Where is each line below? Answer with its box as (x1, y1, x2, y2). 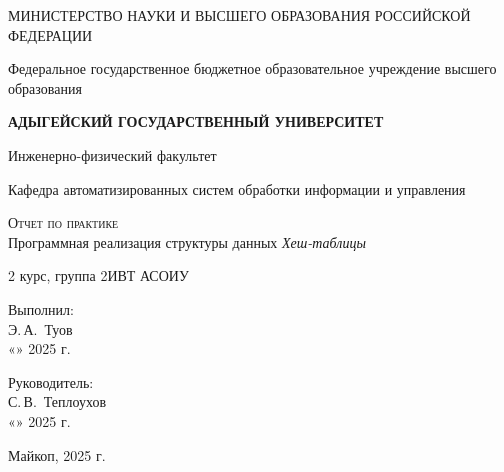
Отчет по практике (8, 212, 119, 233)
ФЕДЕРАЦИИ (8, 24, 93, 45)
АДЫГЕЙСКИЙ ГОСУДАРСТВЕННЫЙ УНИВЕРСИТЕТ (8, 111, 384, 132)
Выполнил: (8, 298, 74, 319)
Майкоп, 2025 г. (8, 444, 106, 465)
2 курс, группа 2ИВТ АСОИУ (8, 265, 189, 286)
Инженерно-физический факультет (8, 144, 217, 165)
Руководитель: (8, 371, 94, 392)
